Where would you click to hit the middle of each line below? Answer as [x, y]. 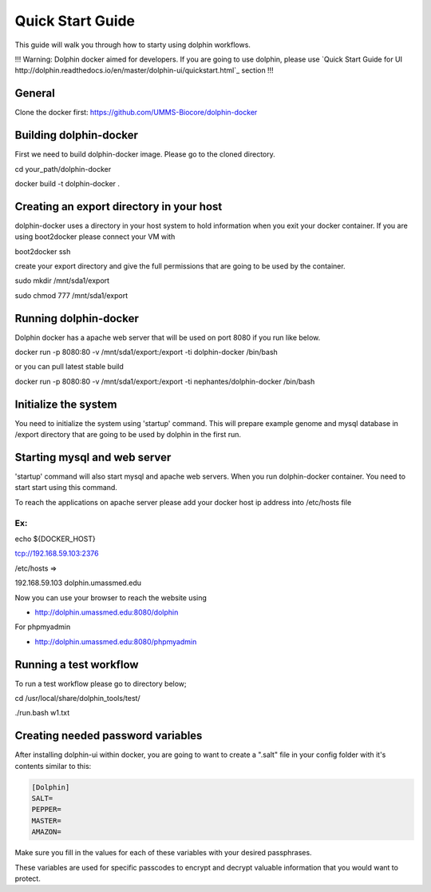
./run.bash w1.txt [42, 713]
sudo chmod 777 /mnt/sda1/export [71, 295]
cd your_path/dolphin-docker [63, 169]
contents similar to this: [53, 766]
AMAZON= [46, 832]
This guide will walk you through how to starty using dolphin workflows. [133, 45]
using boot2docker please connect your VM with [95, 237]
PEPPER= [46, 810]
